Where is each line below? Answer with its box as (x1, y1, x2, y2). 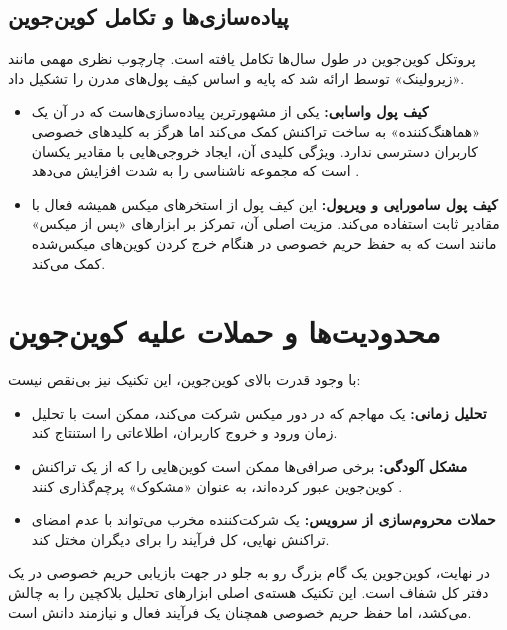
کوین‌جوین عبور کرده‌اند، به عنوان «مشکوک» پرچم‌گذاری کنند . (31, 475, 403, 496)
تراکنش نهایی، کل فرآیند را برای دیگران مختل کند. (31, 528, 330, 549)
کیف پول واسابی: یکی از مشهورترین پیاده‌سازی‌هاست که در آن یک (31, 101, 429, 122)
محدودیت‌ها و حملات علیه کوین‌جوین (8, 311, 441, 352)
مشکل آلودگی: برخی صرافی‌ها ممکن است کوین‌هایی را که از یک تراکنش (31, 456, 468, 477)
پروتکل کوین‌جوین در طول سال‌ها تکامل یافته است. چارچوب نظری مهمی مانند (8, 48, 476, 69)
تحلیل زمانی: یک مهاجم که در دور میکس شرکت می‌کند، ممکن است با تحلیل (31, 402, 487, 423)
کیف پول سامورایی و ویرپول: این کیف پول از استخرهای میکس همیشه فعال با (31, 193, 498, 214)
